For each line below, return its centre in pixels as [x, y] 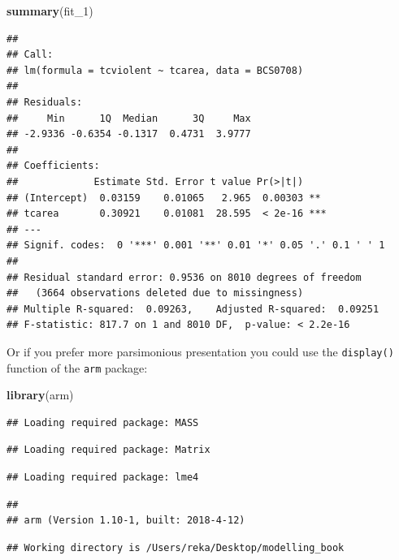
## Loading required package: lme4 [103, 477]
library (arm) [40, 395]
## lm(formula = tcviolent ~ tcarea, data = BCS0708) [155, 70]
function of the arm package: [77, 367]
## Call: [30, 55]
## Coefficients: [53, 166]
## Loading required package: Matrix [108, 450]
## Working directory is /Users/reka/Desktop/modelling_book [176, 547]
